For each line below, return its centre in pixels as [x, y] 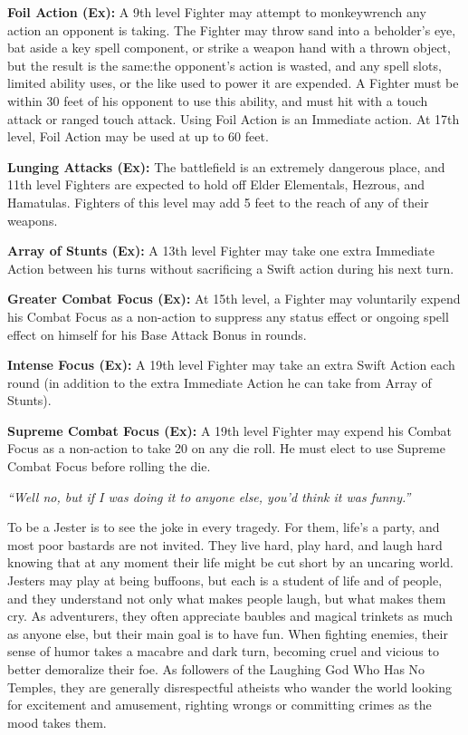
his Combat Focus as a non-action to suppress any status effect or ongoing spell [228, 316]
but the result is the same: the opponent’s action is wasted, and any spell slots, [224, 65]
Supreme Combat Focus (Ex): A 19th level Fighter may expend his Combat [230, 430]
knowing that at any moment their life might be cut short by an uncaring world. [230, 562]
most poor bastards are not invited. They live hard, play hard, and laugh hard [225, 544]
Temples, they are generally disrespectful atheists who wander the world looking [229, 687]
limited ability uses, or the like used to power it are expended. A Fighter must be [233, 83]
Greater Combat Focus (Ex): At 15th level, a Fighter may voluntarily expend [234, 299]
